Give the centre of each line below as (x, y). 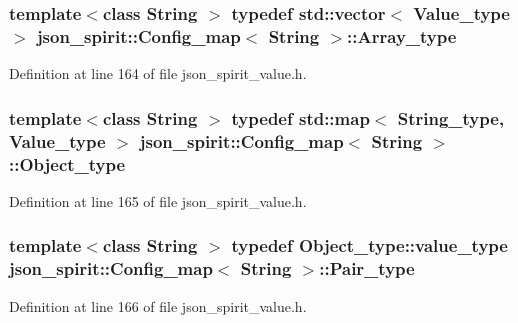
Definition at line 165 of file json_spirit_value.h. (158, 200)
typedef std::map (300, 117)
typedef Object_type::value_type (369, 245)
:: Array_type (402, 35)
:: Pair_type (367, 268)
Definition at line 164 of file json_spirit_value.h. (158, 73)
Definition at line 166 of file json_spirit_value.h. (158, 305)
